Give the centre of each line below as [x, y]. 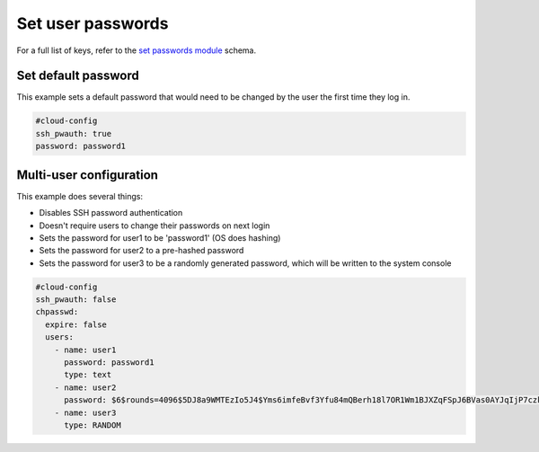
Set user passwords [93, 23]
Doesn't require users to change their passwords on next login [155, 226]
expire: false [76, 324]
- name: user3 [85, 412]
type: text [88, 375]
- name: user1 [85, 350]
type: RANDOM [93, 425]
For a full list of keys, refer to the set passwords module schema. [137, 50]
